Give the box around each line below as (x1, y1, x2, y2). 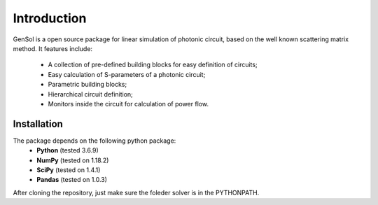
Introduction (13, 10, 87, 26)
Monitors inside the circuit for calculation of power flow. (48, 99, 209, 108)
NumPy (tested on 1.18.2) (36, 156, 109, 164)
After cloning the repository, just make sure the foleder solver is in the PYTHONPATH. (13, 188, 260, 197)
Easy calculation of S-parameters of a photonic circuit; (48, 70, 206, 78)
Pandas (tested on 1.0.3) (36, 176, 108, 184)
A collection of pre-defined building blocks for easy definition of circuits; (48, 60, 258, 69)
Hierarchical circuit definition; (48, 90, 133, 98)
